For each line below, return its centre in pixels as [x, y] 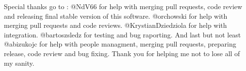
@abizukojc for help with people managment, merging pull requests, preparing [120, 44]
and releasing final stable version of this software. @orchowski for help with [116, 16]
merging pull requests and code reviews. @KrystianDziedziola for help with [115, 25]
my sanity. [19, 63]
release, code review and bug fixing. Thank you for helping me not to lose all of [122, 53]
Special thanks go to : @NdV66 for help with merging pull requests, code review [123, 6]
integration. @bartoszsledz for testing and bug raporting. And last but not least [123, 34]
